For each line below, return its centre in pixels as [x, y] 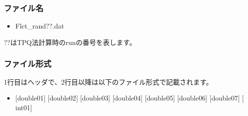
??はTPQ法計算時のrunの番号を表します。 [70, 42]
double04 [128, 98]
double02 [63, 98]
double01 [30, 98]
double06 [192, 98]
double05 [160, 98]
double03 [95, 98]
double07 [225, 98]
